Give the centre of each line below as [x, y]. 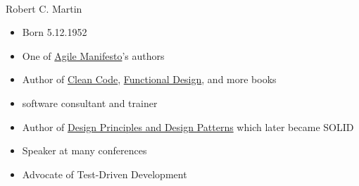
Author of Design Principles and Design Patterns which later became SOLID [188, 126]
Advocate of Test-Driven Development [105, 174]
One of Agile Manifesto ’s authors [93, 55]
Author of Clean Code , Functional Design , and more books [149, 79]
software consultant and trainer [90, 103]
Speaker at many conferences [84, 150]
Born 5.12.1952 [55, 32]
